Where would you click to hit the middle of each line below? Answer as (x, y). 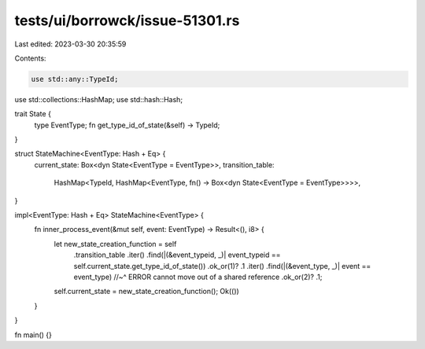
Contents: (30, 58)
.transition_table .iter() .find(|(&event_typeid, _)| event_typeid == (177, 255)
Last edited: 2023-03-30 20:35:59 (70, 44)
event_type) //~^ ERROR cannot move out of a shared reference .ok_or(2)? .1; (198, 277)
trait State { (33, 114)
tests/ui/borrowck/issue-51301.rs (127, 20)
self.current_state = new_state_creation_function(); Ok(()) (146, 292)
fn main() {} (33, 335)
